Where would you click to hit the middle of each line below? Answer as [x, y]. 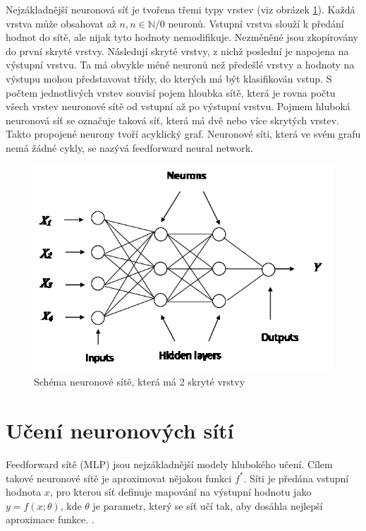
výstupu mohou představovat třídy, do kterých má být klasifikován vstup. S [169, 78]
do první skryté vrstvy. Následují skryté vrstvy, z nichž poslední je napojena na [177, 50]
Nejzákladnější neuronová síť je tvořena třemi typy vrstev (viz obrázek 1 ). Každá [181, 9]
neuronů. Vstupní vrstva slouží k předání [256, 23]
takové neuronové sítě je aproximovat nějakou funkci [119, 478]
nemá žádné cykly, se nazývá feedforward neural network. [130, 147]
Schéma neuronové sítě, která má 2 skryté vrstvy [140, 382]
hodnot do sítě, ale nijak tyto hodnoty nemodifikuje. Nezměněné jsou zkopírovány [182, 37]
